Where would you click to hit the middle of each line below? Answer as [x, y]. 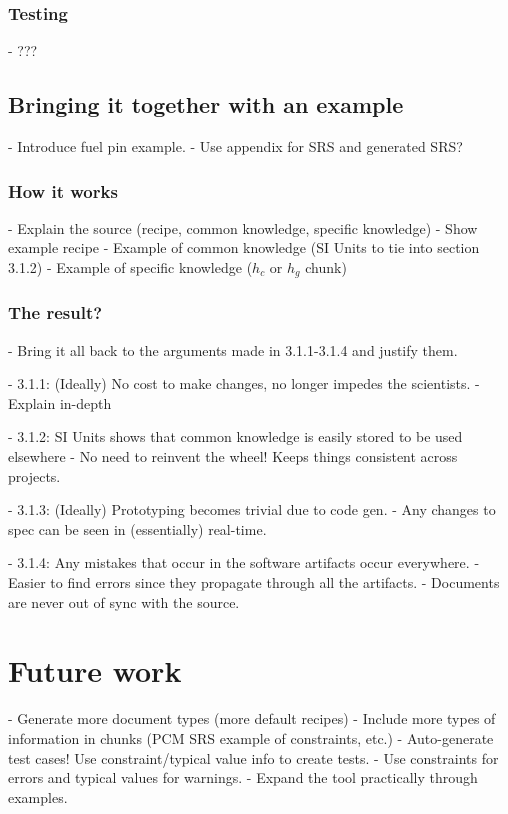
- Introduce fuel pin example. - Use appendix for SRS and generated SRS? [235, 146]
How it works [63, 190]
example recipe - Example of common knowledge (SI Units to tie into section [244, 247]
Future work [95, 670]
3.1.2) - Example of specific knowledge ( [130, 267]
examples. [38, 796]
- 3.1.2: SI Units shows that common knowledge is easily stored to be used [235, 436]
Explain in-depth [60, 402]
